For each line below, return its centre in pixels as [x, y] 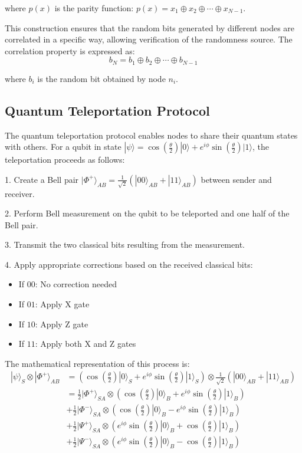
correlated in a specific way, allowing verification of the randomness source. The [149, 39]
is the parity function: [94, 8]
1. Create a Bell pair [42, 179]
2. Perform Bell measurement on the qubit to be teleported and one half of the [147, 213]
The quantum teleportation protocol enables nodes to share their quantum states [151, 135]
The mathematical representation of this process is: [97, 363]
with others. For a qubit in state [63, 147]
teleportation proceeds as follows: [65, 160]
